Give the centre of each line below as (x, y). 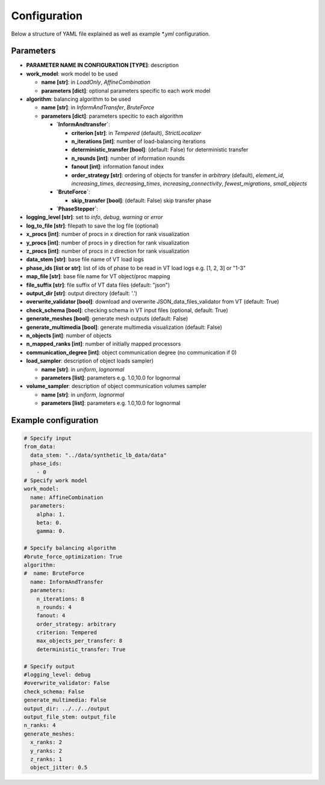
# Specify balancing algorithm (70, 548)
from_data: (40, 447)
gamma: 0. (51, 531)
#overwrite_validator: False (67, 683)
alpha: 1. (51, 514)
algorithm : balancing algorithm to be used (79, 99)
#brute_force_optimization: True (73, 556)
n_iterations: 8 (60, 599)
